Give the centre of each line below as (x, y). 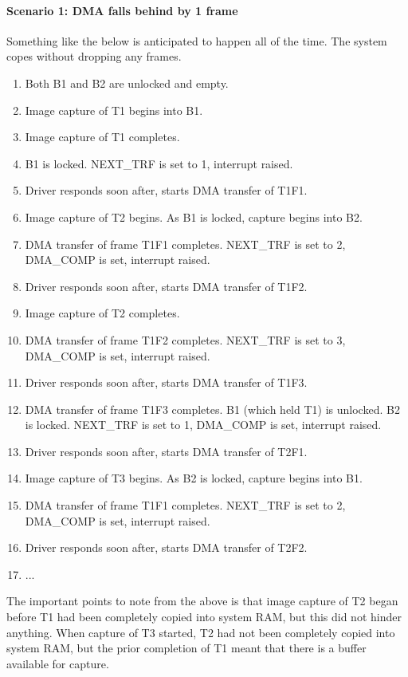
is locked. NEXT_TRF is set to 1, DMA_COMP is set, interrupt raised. (203, 425)
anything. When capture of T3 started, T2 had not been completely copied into (201, 632)
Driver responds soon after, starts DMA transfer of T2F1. (166, 451)
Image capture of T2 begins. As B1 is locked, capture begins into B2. (194, 216)
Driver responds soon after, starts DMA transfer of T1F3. (166, 382)
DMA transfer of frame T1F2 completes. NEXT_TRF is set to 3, (185, 339)
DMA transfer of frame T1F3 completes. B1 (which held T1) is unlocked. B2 (212, 409)
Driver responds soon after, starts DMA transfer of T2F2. (166, 547)
